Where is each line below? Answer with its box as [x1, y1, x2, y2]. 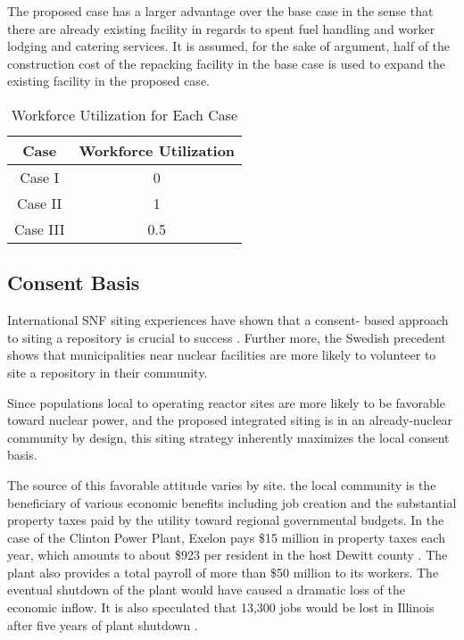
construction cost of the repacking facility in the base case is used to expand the [7, 54, 445, 72]
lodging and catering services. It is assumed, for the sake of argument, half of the [7, 37, 451, 55]
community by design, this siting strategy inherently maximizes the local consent [7, 428, 450, 446]
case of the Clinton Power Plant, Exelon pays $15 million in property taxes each [7, 528, 445, 546]
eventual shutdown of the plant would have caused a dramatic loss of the [7, 580, 405, 599]
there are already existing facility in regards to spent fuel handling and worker [7, 19, 435, 37]
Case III [14, 218, 65, 239]
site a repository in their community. [7, 362, 208, 381]
